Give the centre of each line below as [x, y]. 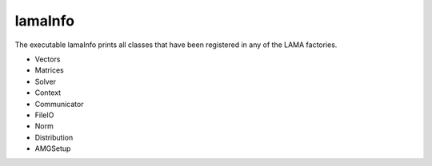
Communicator [59, 104]
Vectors [48, 59]
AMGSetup [53, 148]
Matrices [49, 70]
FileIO [44, 115]
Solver [45, 81]
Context [48, 93]
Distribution [54, 137]
